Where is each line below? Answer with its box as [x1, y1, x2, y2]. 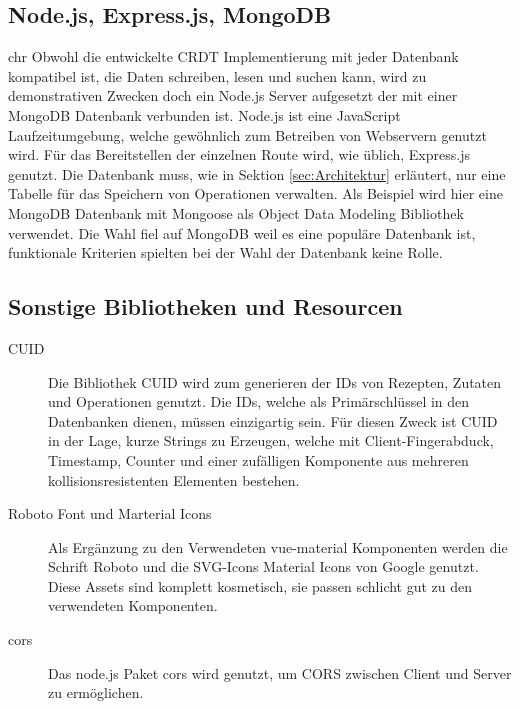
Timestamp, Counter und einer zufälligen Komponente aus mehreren [48, 449, 469, 470]
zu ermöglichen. [48, 682, 144, 703]
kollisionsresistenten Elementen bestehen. [48, 469, 300, 490]
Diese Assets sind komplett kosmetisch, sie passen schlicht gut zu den [48, 575, 473, 596]
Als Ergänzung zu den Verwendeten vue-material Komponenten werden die [48, 536, 508, 557]
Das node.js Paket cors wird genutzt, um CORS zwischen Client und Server [48, 662, 512, 683]
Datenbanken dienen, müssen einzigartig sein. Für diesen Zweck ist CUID [48, 410, 498, 431]
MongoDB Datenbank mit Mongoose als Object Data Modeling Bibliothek [8, 202, 464, 223]
